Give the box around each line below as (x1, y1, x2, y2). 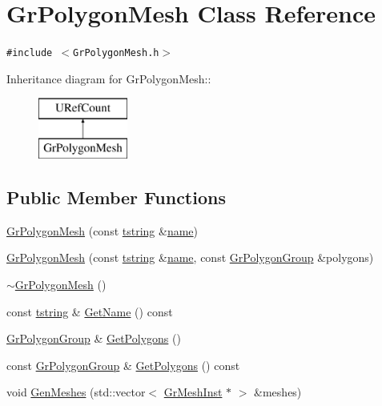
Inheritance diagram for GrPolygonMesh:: (6, 70, 211, 86)
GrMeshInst (163, 384, 223, 400)
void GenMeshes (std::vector (6, 384, 146, 400)
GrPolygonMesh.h (73, 47, 159, 59)
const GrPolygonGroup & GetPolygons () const (6, 356, 240, 373)
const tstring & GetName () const (6, 303, 173, 320)
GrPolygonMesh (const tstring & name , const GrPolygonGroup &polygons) (6, 249, 374, 266)
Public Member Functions (6, 184, 226, 209)
